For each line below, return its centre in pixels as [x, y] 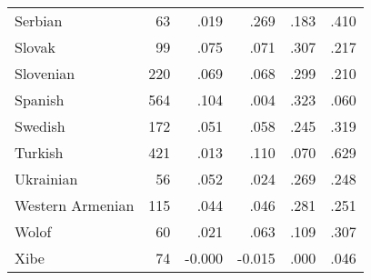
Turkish [39, 152]
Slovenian [45, 73]
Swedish [40, 126]
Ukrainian [46, 179]
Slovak [35, 47]
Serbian [39, 20]
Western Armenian [75, 205]
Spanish [40, 100]
